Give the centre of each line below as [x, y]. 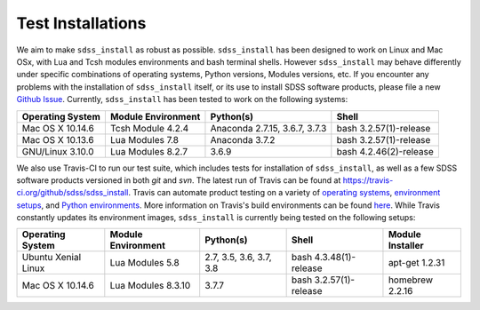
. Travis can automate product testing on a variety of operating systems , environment [284, 193]
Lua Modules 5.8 [144, 263]
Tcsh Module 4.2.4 [149, 128]
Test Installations [81, 23]
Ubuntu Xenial [52, 258]
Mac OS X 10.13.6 [58, 139]
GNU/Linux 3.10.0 [58, 151]
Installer [406, 246]
